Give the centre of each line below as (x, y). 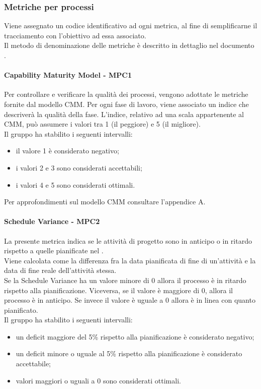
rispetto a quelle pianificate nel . (54, 251)
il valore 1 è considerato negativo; (67, 151)
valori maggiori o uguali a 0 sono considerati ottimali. (98, 380)
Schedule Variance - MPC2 (52, 221)
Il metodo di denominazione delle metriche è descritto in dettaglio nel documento (129, 45)
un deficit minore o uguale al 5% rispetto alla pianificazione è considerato (129, 353)
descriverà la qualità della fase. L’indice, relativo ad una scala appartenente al (124, 114)
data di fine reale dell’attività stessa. (60, 270)
